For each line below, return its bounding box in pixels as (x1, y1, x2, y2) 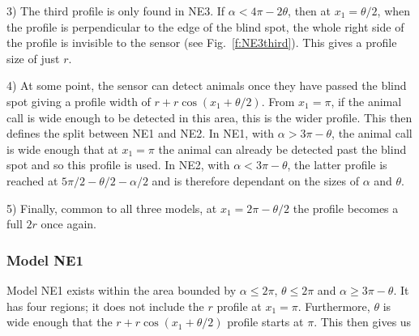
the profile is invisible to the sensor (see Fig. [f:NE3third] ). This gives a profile (6, 34, 397, 51)
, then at (288, 2, 331, 19)
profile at (216, 297, 262, 314)
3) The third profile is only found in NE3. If (6, 2, 225, 19)
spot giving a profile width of (6, 92, 151, 109)
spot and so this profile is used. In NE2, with (6, 156, 230, 173)
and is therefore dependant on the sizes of (152, 172, 359, 189)
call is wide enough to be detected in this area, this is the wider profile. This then (6, 108, 413, 125)
